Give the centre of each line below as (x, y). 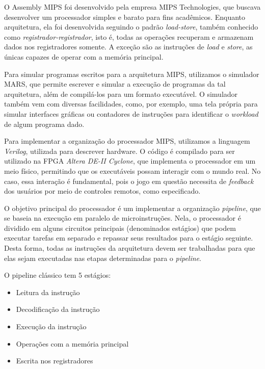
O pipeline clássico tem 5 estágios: (58, 275)
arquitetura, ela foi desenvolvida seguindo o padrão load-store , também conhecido (131, 27)
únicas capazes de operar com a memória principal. (84, 56)
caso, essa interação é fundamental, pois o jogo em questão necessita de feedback (129, 181)
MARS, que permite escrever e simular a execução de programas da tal (115, 84)
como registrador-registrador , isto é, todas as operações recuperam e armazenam (129, 36)
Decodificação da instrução (58, 309)
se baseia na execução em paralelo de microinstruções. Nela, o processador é (123, 218)
